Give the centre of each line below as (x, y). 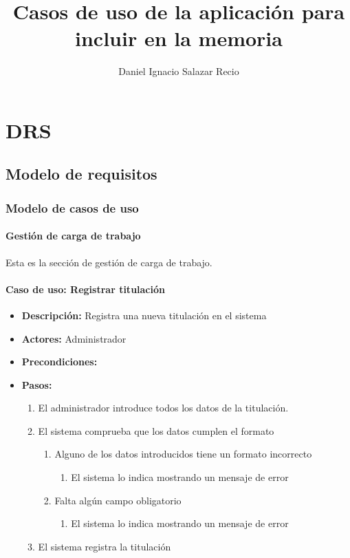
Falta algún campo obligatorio (118, 500)
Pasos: (37, 384)
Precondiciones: (59, 362)
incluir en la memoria (179, 38)
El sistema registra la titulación (105, 546)
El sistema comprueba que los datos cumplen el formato (156, 430)
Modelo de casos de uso (72, 207)
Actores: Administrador (74, 338)
